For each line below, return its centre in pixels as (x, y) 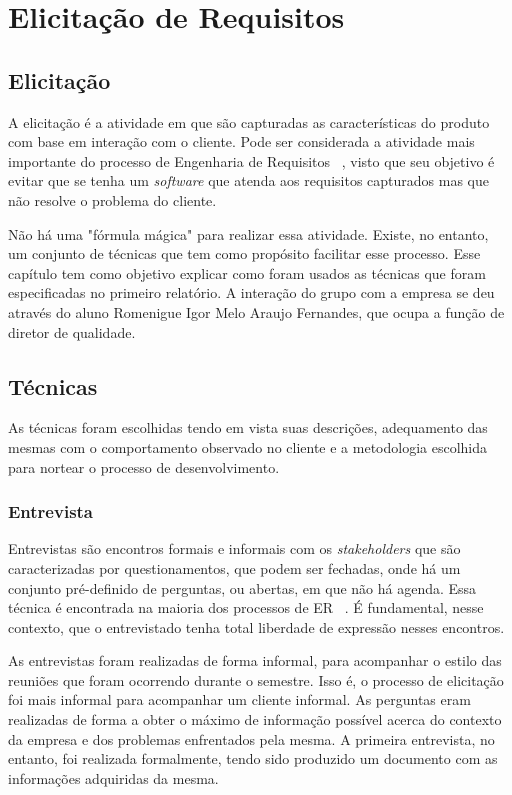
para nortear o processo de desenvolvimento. (144, 466)
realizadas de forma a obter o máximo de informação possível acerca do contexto (255, 719)
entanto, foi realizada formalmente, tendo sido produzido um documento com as (253, 758)
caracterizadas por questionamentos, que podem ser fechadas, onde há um (234, 567)
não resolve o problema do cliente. (112, 199)
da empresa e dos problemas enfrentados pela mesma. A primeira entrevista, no (251, 738)
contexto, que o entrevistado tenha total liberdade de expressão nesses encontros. (256, 626)
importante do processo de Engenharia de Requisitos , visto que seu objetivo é (251, 160)
